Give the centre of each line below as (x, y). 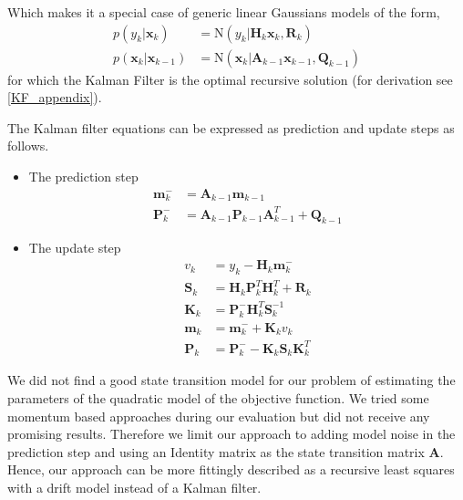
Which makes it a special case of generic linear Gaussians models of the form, (224, 12)
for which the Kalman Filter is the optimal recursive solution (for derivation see (230, 79)
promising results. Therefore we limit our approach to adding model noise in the (231, 434)
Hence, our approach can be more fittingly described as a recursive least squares (231, 469)
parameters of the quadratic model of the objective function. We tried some (218, 397)
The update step (75, 248)
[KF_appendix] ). (55, 97)
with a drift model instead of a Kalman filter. (134, 487)
